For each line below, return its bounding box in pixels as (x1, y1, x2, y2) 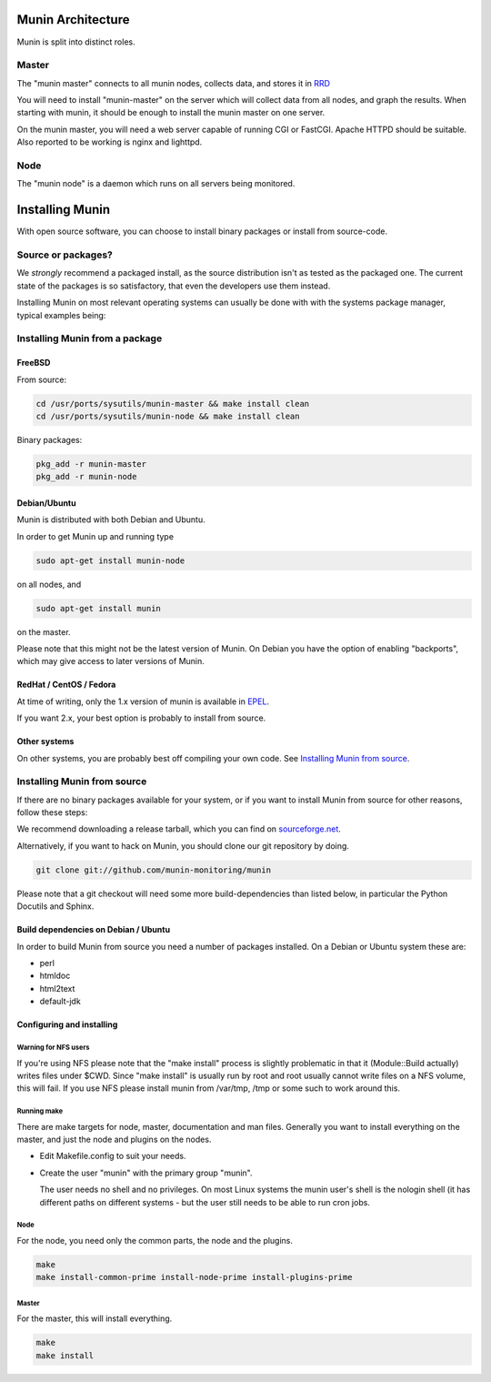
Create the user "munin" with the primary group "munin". (39, 1167, 254, 1178)
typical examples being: (16, 309, 106, 320)
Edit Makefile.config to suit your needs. (39, 1151, 186, 1162)
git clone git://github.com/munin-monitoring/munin (35, 864, 272, 875)
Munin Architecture (16, 12, 130, 27)
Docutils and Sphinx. (16, 901, 95, 912)
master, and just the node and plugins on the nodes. (16, 1134, 212, 1145)
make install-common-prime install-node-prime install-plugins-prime (35, 1272, 353, 1283)
